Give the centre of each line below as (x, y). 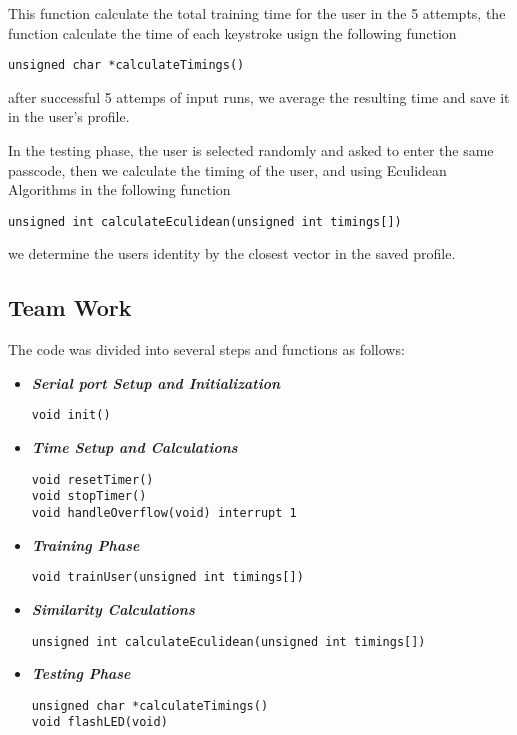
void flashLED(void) (99, 722)
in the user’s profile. (69, 116)
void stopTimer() (89, 496)
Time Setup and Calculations (134, 447)
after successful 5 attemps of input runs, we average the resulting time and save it (259, 96)
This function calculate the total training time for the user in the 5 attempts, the (257, 13)
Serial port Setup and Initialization (156, 382)
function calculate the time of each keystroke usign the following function (232, 32)
